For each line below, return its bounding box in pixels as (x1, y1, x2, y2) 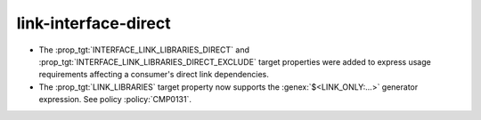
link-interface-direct (16, 13, 171, 33)
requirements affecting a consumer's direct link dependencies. (38, 69, 269, 80)
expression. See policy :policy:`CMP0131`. (38, 94, 192, 105)
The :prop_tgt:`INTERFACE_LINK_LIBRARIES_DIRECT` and (38, 44, 249, 55)
